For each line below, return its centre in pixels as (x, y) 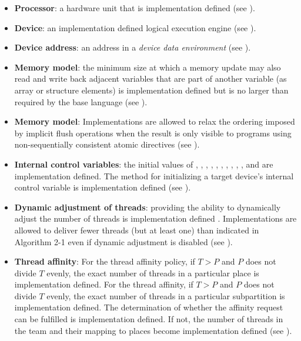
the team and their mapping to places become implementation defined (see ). (153, 330)
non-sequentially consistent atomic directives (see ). (107, 144)
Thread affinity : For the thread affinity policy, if (105, 261)
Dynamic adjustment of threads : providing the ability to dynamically (148, 207)
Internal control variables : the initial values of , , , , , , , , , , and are (144, 164)
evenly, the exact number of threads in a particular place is (153, 273)
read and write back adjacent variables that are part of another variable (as (150, 78)
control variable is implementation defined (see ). (103, 187)
